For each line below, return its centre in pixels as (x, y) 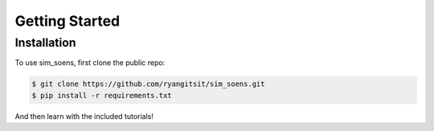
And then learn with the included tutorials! (84, 116)
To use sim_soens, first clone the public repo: (90, 63)
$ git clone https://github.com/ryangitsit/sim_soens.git (148, 84)
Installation (45, 43)
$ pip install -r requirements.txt (102, 95)
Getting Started (68, 21)
